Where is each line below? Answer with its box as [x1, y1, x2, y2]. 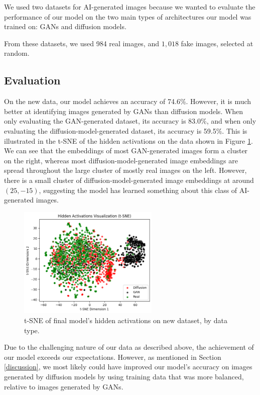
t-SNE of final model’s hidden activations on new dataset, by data [24, 315, 227, 325]
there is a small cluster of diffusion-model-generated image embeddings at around [4, 174, 254, 185]
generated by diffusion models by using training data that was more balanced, [4, 371, 244, 381]
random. [4, 48, 30, 58]
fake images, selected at [181, 38, 253, 48]
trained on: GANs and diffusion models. [4, 21, 126, 32]
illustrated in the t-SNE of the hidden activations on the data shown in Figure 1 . [4, 135, 253, 146]
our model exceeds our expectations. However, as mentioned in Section [4, 351, 221, 362]
